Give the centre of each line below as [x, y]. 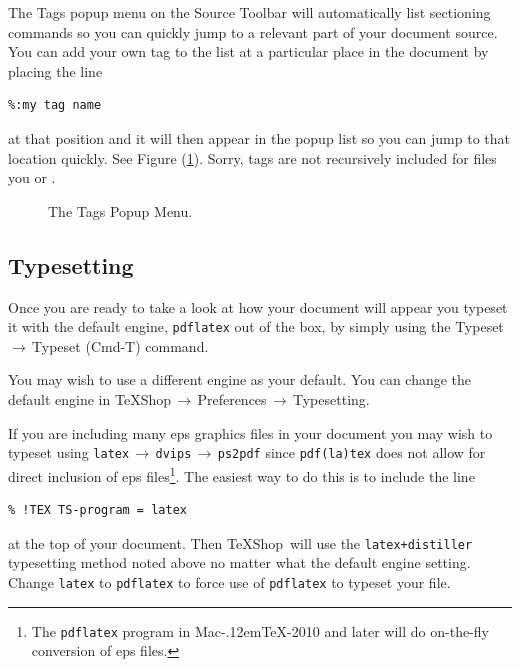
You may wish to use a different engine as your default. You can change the [240, 379]
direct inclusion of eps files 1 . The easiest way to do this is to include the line [241, 474]
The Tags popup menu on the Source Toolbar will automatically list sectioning [249, 12]
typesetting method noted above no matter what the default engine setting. [239, 562]
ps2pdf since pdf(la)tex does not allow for [351, 452]
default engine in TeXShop [89, 399]
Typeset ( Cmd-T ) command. [120, 345]
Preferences [232, 399]
